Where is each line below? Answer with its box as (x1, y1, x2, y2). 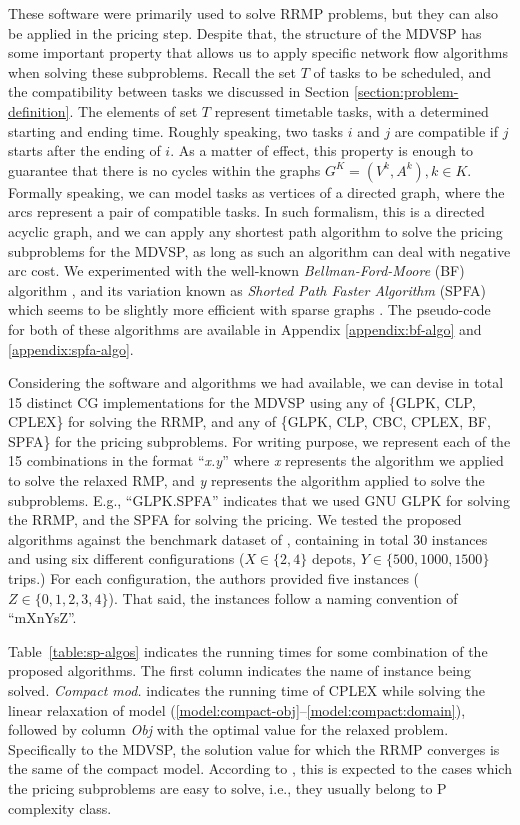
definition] (8, 100, 70, 121)
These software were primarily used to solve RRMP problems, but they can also (8, 3, 499, 23)
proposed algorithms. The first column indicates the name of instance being (8, 660, 471, 681)
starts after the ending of (8, 140, 161, 161)
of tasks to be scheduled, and (313, 61, 492, 82)
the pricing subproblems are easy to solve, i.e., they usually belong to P (8, 777, 447, 798)
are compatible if (394, 120, 498, 141)
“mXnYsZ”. (8, 607, 77, 628)
